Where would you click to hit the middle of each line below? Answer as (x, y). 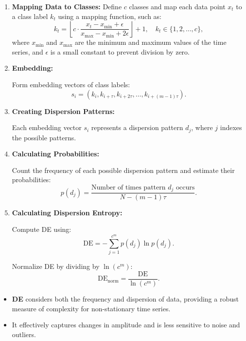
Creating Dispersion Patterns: (63, 111)
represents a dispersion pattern (137, 127)
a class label (30, 16)
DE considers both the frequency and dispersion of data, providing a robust (125, 298)
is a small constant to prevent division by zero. (120, 51)
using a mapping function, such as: (110, 16)
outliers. (24, 334)
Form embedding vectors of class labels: (71, 84)
